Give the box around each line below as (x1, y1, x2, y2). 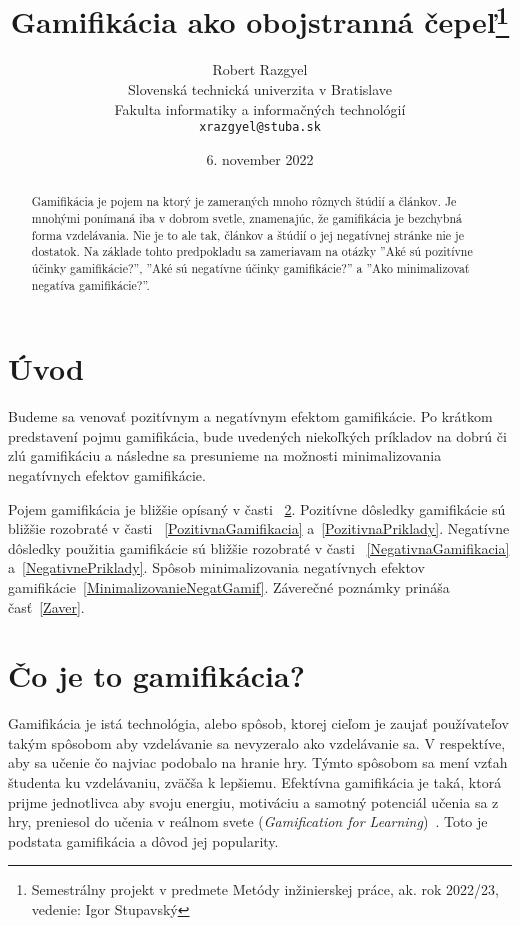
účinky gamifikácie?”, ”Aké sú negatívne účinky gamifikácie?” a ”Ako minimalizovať (31, 259, 470, 276)
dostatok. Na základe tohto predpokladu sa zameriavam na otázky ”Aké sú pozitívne (31, 243, 473, 260)
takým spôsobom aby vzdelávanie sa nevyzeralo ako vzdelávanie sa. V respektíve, (8, 732, 506, 753)
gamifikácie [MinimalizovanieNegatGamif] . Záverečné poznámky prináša (8, 576, 450, 597)
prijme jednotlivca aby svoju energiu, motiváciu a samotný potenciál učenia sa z (8, 791, 499, 812)
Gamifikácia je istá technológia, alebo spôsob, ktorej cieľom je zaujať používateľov (8, 713, 509, 734)
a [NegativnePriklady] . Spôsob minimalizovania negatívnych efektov (8, 557, 425, 578)
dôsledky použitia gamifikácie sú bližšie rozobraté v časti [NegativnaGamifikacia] (8, 537, 510, 558)
